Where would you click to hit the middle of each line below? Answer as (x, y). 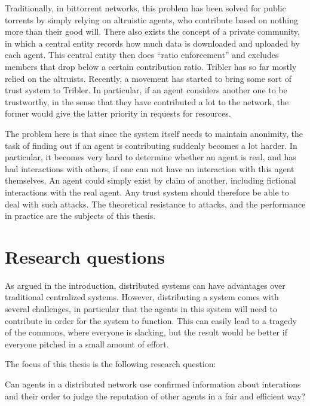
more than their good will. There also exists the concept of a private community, (152, 31)
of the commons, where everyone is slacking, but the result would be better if (146, 332)
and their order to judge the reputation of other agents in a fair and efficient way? (155, 396)
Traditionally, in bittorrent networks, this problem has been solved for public (145, 8)
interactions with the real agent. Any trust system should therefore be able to (147, 192)
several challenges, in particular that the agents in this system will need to (141, 309)
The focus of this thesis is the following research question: (111, 364)
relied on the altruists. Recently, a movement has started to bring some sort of (148, 78)
